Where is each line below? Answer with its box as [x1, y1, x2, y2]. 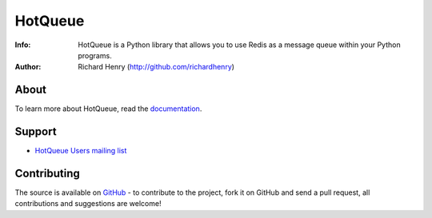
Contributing [14, 166, 80, 180]
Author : [14, 62, 42, 72]
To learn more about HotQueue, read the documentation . [14, 104, 202, 113]
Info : [14, 40, 31, 50]
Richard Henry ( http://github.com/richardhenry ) [78, 62, 235, 72]
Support [14, 125, 57, 139]
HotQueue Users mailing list [34, 146, 127, 156]
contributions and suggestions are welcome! [14, 199, 162, 208]
